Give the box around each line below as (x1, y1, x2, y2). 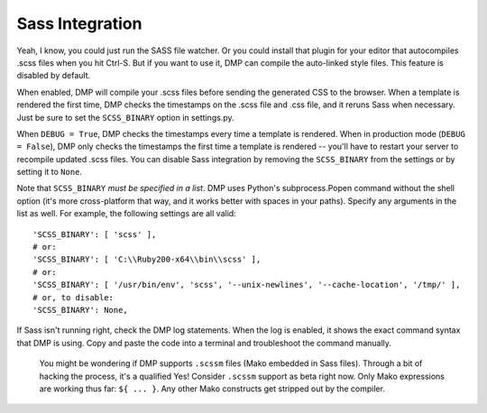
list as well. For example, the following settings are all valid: (16, 208, 236, 219)
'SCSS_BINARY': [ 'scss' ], (32, 229, 157, 239)
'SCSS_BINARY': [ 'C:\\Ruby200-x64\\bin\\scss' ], (32, 254, 262, 265)
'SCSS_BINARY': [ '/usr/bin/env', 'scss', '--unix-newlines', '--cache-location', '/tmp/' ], (32, 280, 461, 290)
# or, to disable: (32, 292, 115, 302)
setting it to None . (16, 167, 83, 178)
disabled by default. (16, 70, 90, 81)
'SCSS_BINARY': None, (32, 305, 128, 315)
